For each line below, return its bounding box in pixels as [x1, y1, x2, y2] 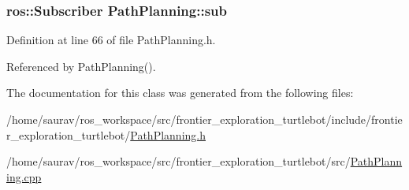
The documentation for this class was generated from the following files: [6, 84, 354, 101]
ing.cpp [6, 168, 42, 184]
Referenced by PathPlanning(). [6, 58, 156, 74]
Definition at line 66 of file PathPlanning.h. [6, 32, 216, 48]
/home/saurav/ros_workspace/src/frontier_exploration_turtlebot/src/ [6, 153, 351, 170]
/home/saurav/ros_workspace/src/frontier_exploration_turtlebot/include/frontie [6, 111, 403, 127]
